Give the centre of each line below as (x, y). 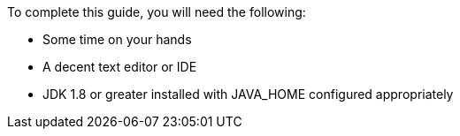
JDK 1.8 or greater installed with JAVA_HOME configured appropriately (248, 94)
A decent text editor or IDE (120, 67)
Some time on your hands (117, 39)
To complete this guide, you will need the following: (157, 12)
